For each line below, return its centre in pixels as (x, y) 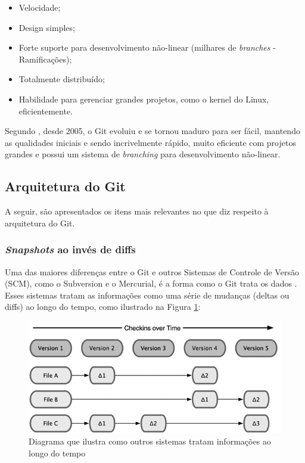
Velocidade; (40, 7)
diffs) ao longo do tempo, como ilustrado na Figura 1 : (103, 307)
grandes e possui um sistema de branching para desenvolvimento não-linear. (143, 154)
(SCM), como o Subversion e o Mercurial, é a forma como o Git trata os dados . (151, 283)
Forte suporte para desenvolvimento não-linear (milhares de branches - (147, 47)
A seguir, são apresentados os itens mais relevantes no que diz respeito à (137, 211)
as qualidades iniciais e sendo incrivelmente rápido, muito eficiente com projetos (150, 142)
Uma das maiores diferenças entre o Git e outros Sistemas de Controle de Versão (152, 271)
